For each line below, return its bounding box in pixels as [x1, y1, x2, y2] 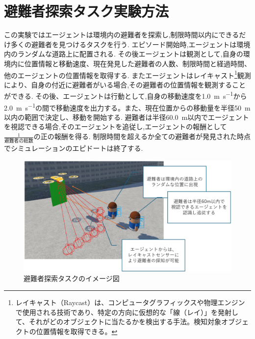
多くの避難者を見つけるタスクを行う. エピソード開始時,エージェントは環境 [10, 39, 251, 49]
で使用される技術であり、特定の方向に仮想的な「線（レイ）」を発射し [15, 307, 239, 317]
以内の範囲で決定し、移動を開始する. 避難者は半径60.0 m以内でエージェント [4, 112, 249, 122]
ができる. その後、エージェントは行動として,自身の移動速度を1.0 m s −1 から [4, 89, 247, 101]
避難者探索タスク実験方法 [4, 1, 169, 21]
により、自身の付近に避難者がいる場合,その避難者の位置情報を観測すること [4, 79, 246, 89]
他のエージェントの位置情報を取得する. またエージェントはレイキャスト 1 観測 [4, 68, 251, 80]
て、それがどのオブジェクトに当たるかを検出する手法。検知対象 [15, 316, 222, 327]
